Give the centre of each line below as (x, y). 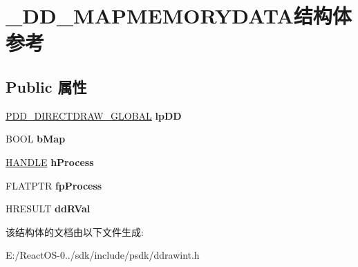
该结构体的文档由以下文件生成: (75, 231)
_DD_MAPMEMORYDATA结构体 (179, 16)
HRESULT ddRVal (48, 209)
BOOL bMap (36, 139)
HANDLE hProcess (50, 162)
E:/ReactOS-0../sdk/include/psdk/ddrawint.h (103, 255)
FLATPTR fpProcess (54, 185)
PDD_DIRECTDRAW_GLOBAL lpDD (94, 115)
